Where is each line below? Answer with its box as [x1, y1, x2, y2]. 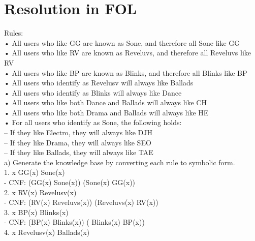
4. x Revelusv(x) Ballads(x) [4, 227, 90, 237]
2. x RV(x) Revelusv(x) [4, 187, 77, 197]
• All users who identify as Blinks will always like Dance [4, 87, 182, 98]
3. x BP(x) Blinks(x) [4, 206, 69, 217]
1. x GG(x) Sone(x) [4, 167, 65, 177]
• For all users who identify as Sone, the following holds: [4, 117, 182, 128]
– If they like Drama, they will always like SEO [4, 137, 151, 147]
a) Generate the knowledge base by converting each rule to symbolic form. [4, 157, 235, 167]
